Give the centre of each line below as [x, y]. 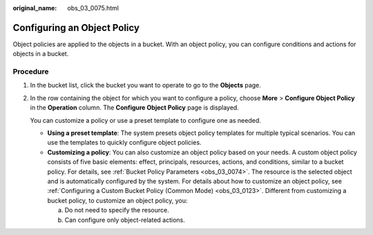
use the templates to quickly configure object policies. [124, 143]
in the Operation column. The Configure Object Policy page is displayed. [135, 108]
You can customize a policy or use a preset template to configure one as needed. [146, 120]
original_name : [35, 8]
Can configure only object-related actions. [125, 220]
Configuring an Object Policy [76, 28]
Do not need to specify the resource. [117, 210]
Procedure [31, 72]
